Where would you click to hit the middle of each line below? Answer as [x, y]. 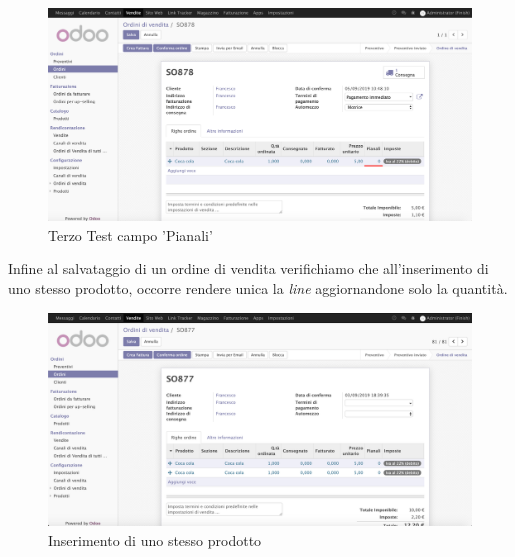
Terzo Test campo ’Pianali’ [130, 234]
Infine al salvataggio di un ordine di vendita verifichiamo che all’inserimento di [248, 268]
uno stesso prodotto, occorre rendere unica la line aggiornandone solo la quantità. [258, 288]
